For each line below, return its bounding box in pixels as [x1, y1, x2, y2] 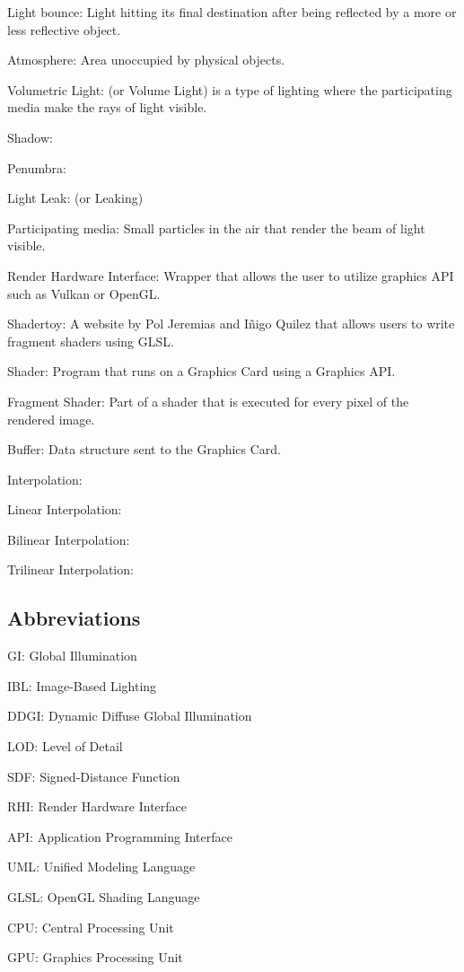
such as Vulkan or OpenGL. [7, 284, 161, 302]
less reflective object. [7, 20, 121, 39]
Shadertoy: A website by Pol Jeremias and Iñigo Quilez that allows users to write [7, 314, 455, 333]
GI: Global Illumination [7, 646, 137, 665]
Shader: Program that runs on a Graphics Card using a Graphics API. [7, 362, 396, 381]
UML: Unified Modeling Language [7, 857, 196, 876]
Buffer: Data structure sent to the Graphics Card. [7, 440, 282, 459]
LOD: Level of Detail [7, 737, 123, 756]
